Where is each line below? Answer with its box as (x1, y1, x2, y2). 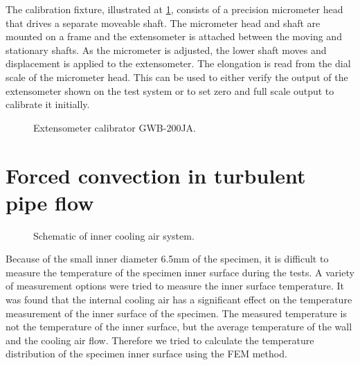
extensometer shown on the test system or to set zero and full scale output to (6, 83, 334, 98)
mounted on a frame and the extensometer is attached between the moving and (6, 29, 342, 44)
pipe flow (6, 188, 94, 216)
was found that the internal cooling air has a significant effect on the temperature (6, 292, 352, 307)
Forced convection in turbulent (6, 161, 306, 189)
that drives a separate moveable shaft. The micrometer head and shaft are (6, 15, 321, 30)
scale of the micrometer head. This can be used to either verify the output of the (6, 69, 348, 84)
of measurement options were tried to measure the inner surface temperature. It (6, 278, 345, 293)
